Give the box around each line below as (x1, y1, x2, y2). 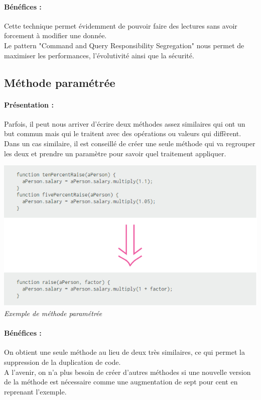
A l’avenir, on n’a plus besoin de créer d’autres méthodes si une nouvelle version (4, 366, 251, 377)
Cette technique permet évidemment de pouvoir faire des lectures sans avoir (4, 20, 237, 31)
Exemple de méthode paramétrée (4, 308, 102, 318)
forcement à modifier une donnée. (4, 30, 107, 41)
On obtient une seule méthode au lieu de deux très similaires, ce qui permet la (4, 347, 245, 357)
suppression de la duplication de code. (4, 356, 121, 367)
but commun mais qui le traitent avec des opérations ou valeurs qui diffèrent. (4, 128, 241, 139)
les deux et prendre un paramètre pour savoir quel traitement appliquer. (4, 148, 226, 158)
